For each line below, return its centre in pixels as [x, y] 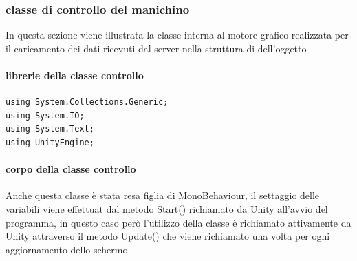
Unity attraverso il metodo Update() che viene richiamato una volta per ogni [168, 236]
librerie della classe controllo [75, 75]
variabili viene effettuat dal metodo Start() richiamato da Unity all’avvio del [167, 208]
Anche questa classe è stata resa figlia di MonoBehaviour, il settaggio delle [163, 195]
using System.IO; [45, 115]
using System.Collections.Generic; [87, 102]
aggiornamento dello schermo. [68, 249]
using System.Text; [50, 129]
